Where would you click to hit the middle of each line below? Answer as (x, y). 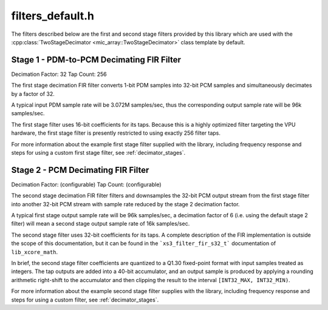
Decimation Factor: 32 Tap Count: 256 (59, 74)
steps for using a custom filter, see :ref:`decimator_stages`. (85, 300)
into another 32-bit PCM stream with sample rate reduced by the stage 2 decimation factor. (125, 204)
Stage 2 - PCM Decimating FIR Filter (80, 170)
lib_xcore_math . (35, 252)
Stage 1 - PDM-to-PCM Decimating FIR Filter (96, 60)
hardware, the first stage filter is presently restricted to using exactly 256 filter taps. (116, 133)
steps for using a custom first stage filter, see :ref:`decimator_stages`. (98, 152)
